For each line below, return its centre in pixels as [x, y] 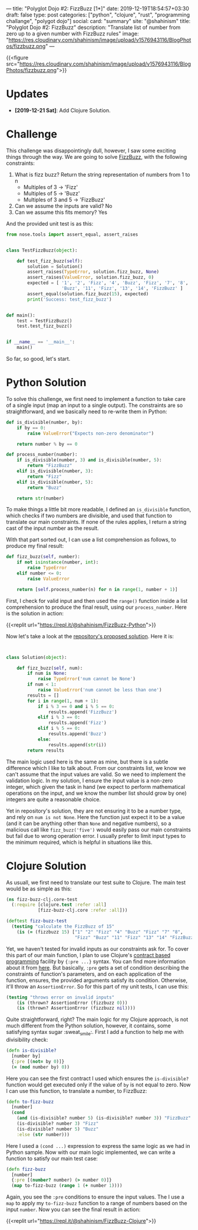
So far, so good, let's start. [38, 359]
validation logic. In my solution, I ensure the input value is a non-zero [90, 780]
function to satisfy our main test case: [52, 1158]
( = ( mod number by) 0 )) [40, 1067]
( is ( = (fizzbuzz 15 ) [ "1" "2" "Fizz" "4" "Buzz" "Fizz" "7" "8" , [100, 932]
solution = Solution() [55, 266]
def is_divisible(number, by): [44, 422]
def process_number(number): [42, 455]
